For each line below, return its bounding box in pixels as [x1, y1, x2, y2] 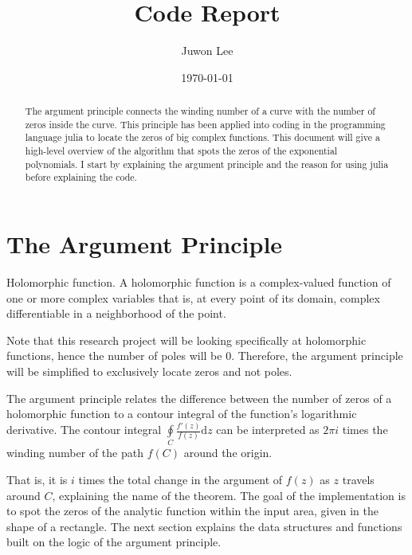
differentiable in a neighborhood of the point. [6, 305, 226, 322]
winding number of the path [6, 444, 143, 461]
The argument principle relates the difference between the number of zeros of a [6, 389, 392, 406]
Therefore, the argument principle [237, 347, 403, 364]
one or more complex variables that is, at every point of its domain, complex [6, 289, 380, 306]
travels [342, 471, 375, 488]
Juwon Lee [181, 42, 233, 59]
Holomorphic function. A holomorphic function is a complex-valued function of [6, 273, 391, 290]
